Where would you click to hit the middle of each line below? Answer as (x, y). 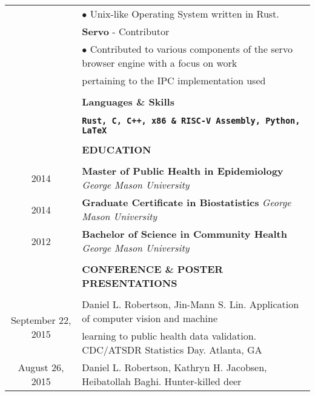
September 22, (41, 320)
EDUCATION (117, 149)
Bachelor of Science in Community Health (184, 234)
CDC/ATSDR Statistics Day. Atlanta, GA (172, 350)
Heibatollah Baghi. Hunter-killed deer (162, 381)
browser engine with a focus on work (160, 63)
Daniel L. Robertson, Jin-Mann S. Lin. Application (191, 304)
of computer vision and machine (150, 318)
